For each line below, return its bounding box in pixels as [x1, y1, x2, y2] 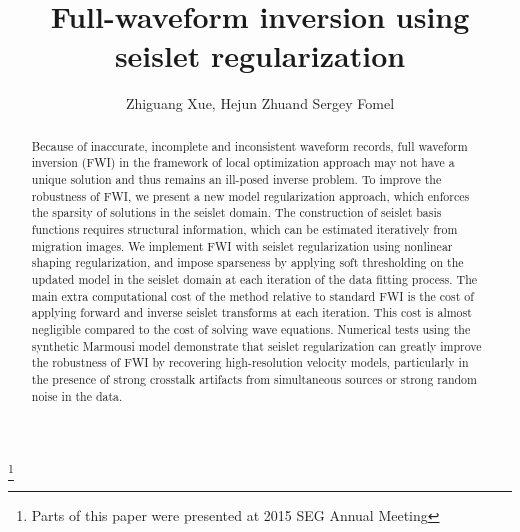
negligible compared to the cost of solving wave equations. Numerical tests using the [31, 320, 471, 337]
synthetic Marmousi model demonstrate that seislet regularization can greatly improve [31, 337, 482, 354]
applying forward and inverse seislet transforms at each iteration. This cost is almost [31, 304, 472, 321]
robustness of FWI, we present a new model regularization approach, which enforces [31, 187, 470, 204]
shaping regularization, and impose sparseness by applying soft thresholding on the [31, 254, 464, 271]
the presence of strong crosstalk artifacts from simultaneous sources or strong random [31, 370, 477, 387]
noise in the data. [31, 387, 123, 404]
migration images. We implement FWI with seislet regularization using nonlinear [31, 237, 453, 254]
